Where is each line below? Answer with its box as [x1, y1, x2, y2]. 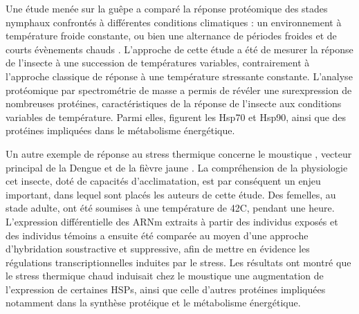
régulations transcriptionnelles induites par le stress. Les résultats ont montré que [6, 255, 351, 269]
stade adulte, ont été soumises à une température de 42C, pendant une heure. [6, 201, 335, 215]
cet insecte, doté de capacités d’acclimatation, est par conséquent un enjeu [6, 174, 321, 188]
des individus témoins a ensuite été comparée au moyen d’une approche [6, 228, 309, 242]
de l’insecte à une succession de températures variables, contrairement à [6, 55, 310, 70]
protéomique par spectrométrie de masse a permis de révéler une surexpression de [6, 82, 352, 97]
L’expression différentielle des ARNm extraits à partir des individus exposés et [6, 214, 338, 228]
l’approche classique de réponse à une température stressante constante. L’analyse [6, 68, 353, 83]
